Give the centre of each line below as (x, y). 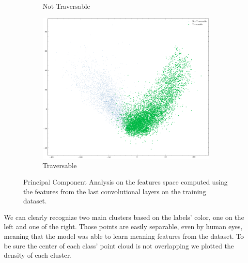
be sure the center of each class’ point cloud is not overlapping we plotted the (119, 245)
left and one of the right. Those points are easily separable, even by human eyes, (123, 226)
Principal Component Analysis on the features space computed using (125, 182)
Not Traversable (66, 6)
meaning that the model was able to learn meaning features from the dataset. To (124, 236)
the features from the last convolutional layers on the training (115, 191)
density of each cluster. (38, 255)
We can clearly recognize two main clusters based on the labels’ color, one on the (124, 217)
